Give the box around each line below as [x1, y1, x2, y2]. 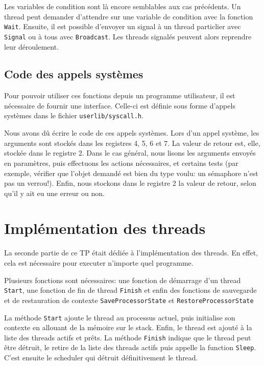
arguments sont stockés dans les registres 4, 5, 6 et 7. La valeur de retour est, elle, [4, 137, 260, 148]
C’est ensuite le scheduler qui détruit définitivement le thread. [4, 352, 198, 363]
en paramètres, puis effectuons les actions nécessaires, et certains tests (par [4, 157, 238, 168]
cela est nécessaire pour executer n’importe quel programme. [4, 257, 194, 268]
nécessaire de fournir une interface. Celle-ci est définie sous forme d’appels [4, 100, 235, 111]
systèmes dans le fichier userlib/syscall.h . [4, 110, 143, 121]
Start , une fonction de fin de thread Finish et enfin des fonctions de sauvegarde [4, 285, 257, 295]
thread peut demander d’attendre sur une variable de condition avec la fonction [4, 11, 253, 21]
